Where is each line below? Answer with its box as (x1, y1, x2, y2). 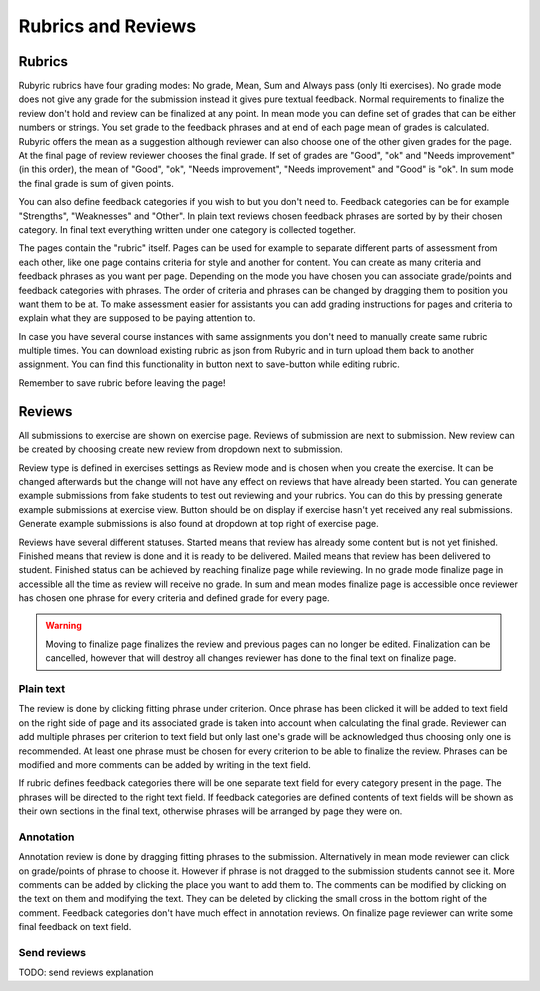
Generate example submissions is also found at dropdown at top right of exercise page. (18, 518, 379, 530)
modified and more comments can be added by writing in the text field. (18, 758, 312, 770)
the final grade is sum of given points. (18, 177, 174, 189)
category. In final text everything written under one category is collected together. (18, 223, 357, 235)
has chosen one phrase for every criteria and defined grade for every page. (18, 592, 330, 604)
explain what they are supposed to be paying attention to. (18, 312, 256, 324)
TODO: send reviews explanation (18, 966, 154, 979)
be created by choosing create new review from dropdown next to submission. (18, 443, 344, 455)
